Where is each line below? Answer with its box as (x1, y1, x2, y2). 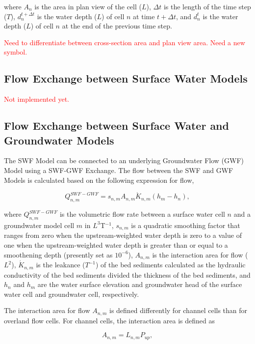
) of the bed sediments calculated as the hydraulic (95, 259, 246, 270)
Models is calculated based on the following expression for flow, (4, 174, 194, 185)
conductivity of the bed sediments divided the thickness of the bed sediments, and (4, 269, 251, 280)
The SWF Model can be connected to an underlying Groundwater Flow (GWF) (4, 155, 244, 166)
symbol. (4, 47, 27, 57)
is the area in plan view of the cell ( (34, 1, 142, 11)
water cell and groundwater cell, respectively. (4, 288, 139, 299)
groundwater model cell (4, 220, 75, 230)
